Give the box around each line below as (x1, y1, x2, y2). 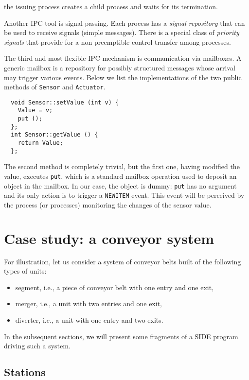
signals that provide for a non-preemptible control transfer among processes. (4, 36, 231, 47)
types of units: (4, 266, 47, 276)
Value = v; (18, 107, 53, 114)
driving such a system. (4, 341, 71, 351)
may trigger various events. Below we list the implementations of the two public (4, 72, 242, 82)
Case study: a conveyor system (4, 228, 214, 248)
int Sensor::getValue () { (11, 131, 98, 138)
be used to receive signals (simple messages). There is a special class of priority (4, 27, 239, 37)
